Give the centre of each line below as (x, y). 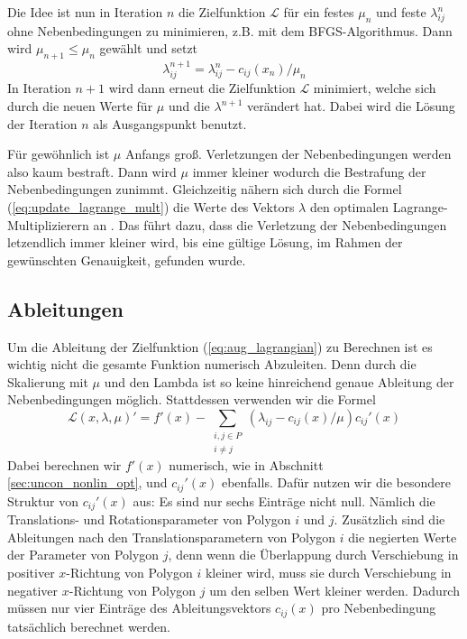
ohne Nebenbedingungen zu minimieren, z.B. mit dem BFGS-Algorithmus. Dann (230, 30)
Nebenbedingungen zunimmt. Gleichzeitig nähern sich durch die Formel (205, 189)
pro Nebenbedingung (379, 608)
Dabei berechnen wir (64, 464)
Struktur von (43, 500)
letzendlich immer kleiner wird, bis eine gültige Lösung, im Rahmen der (205, 242)
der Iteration (42, 123)
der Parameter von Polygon (83, 555)
